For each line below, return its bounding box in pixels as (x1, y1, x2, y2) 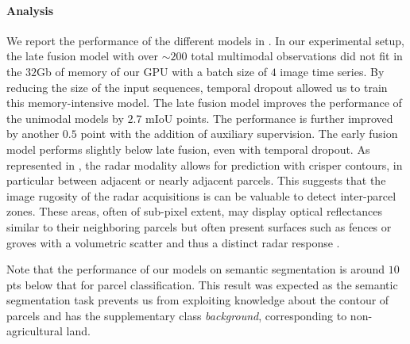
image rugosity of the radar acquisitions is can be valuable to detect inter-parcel (6, 187, 396, 204)
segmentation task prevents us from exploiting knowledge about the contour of (6, 292, 389, 308)
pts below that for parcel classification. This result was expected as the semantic (6, 276, 398, 292)
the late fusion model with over (6, 48, 159, 64)
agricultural (6, 323, 63, 339)
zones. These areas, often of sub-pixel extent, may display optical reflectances (6, 203, 383, 220)
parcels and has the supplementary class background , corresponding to (6, 307, 347, 323)
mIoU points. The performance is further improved (145, 109, 393, 126)
